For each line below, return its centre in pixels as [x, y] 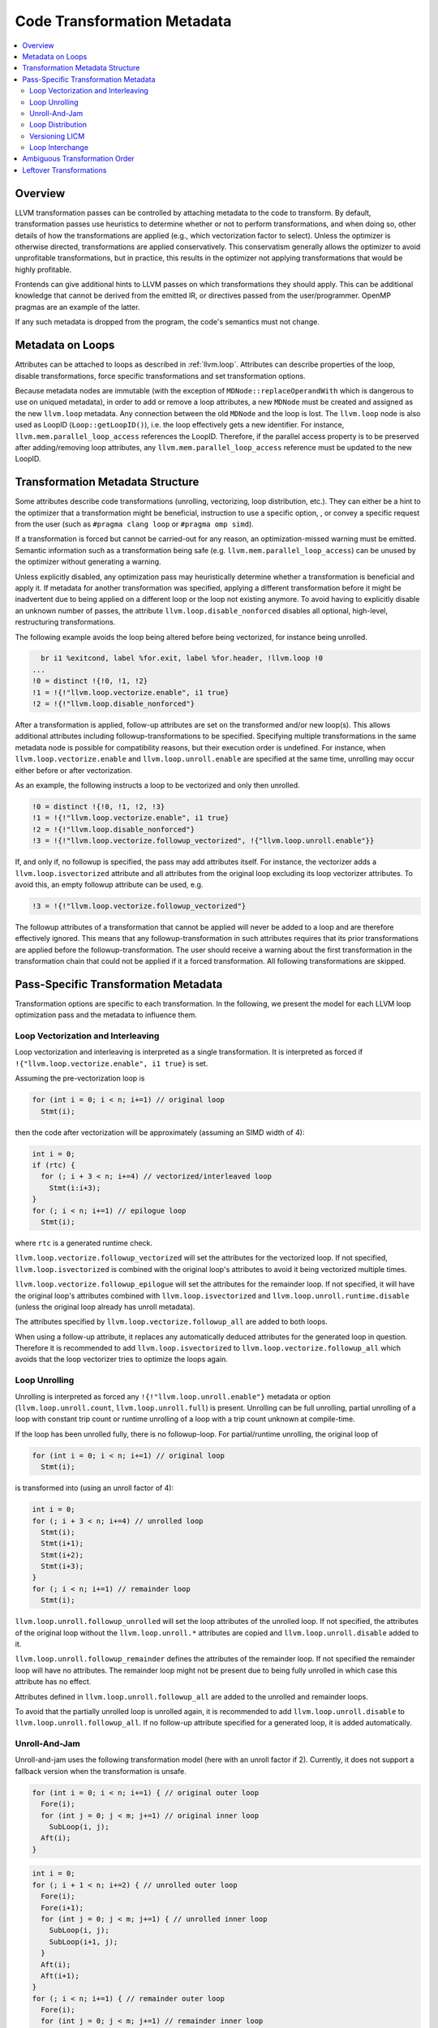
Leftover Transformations [64, 170]
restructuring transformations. [65, 622]
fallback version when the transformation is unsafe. [101, 1771]
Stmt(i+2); [62, 1555]
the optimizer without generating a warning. [88, 562]
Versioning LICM [57, 136]
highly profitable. [43, 269]
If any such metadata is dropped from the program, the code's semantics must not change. [167, 322]
